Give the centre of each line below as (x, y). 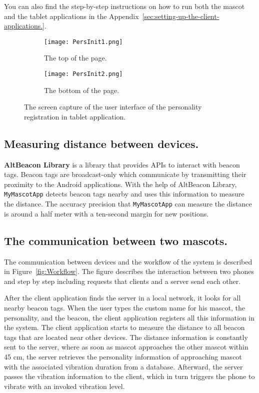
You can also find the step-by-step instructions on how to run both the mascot (124, 6)
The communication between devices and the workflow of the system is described (128, 261)
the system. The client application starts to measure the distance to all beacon (124, 327)
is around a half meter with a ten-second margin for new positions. (106, 213)
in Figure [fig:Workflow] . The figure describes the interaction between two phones (129, 271)
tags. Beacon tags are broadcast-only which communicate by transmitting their (125, 174)
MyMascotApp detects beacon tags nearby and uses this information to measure (124, 194)
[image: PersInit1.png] (83, 42)
